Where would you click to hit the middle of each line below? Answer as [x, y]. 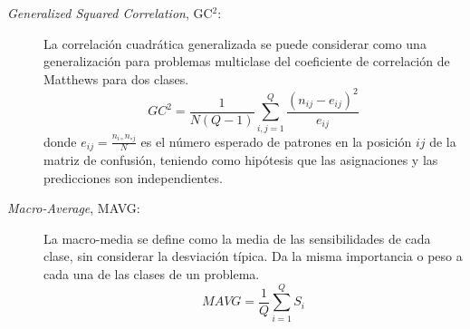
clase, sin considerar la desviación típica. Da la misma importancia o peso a [253, 256]
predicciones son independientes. [133, 177]
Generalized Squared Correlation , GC [110, 13]
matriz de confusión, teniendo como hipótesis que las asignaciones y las [241, 160]
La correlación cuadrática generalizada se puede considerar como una [235, 43]
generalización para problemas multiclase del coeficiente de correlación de [247, 61]
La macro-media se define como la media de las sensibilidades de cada [237, 238]
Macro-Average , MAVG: [74, 208]
